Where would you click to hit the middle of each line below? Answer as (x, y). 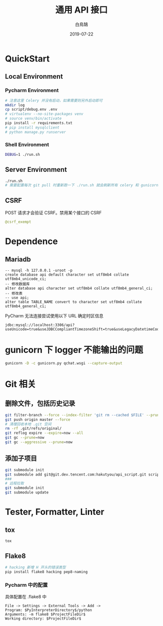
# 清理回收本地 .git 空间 (28, 424)
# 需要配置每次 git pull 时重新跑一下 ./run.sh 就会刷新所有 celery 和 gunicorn (82, 185)
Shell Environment (27, 145)
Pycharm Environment (32, 90)
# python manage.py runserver (36, 132)
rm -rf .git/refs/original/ (33, 428)
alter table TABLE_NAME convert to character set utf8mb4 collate (73, 302)
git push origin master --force (38, 420)
